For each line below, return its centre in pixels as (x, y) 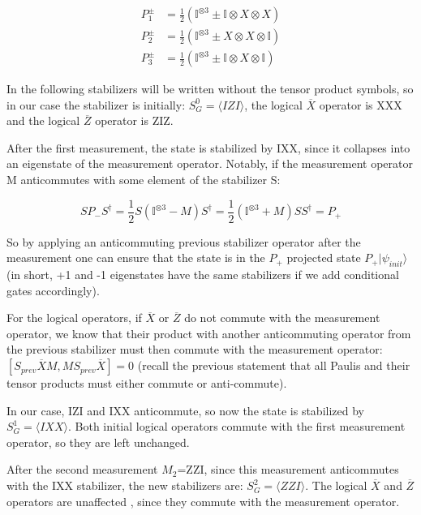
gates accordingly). (53, 290)
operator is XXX (361, 104)
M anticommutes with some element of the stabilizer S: (144, 180)
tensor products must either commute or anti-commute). (147, 383)
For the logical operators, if (74, 318)
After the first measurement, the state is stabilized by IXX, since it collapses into (208, 147)
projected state (324, 257)
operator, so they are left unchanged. (98, 442)
